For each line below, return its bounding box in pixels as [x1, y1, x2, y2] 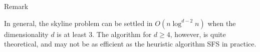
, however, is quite [170, 28, 226, 39]
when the [207, 17, 236, 28]
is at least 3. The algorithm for [57, 28, 152, 39]
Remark [4, 1, 29, 11]
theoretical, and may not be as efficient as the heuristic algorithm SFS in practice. [4, 38, 256, 49]
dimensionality [4, 28, 49, 39]
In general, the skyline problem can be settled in [4, 17, 153, 28]
